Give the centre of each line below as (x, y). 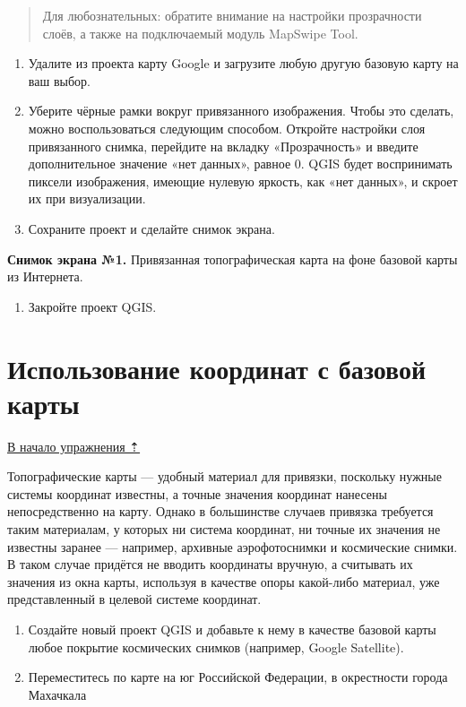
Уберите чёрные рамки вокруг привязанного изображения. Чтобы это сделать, (241, 111)
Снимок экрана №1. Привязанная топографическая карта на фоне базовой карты (233, 259)
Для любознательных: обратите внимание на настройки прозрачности (232, 15)
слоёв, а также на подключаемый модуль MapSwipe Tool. (200, 33)
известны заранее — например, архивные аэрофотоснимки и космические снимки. (233, 546)
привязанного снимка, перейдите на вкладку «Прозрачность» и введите (223, 146)
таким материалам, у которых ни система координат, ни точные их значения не (224, 529)
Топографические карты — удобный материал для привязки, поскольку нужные (224, 476)
